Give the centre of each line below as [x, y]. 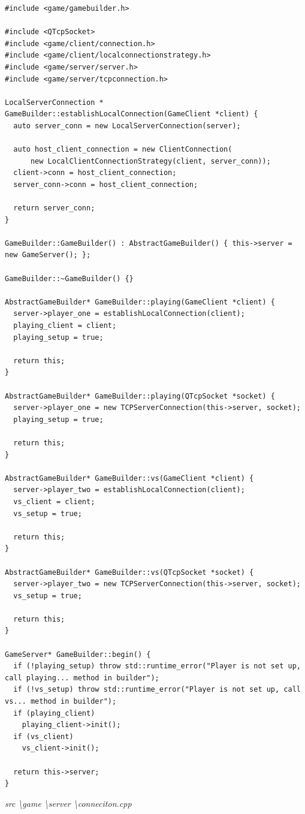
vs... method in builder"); [61, 702]
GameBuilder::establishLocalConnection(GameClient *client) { [132, 114]
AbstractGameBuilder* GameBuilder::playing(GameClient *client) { [140, 302]
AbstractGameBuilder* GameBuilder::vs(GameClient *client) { [129, 478]
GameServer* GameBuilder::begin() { [78, 654]
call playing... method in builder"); [82, 678]
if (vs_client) [43, 736]
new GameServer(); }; [48, 255]
